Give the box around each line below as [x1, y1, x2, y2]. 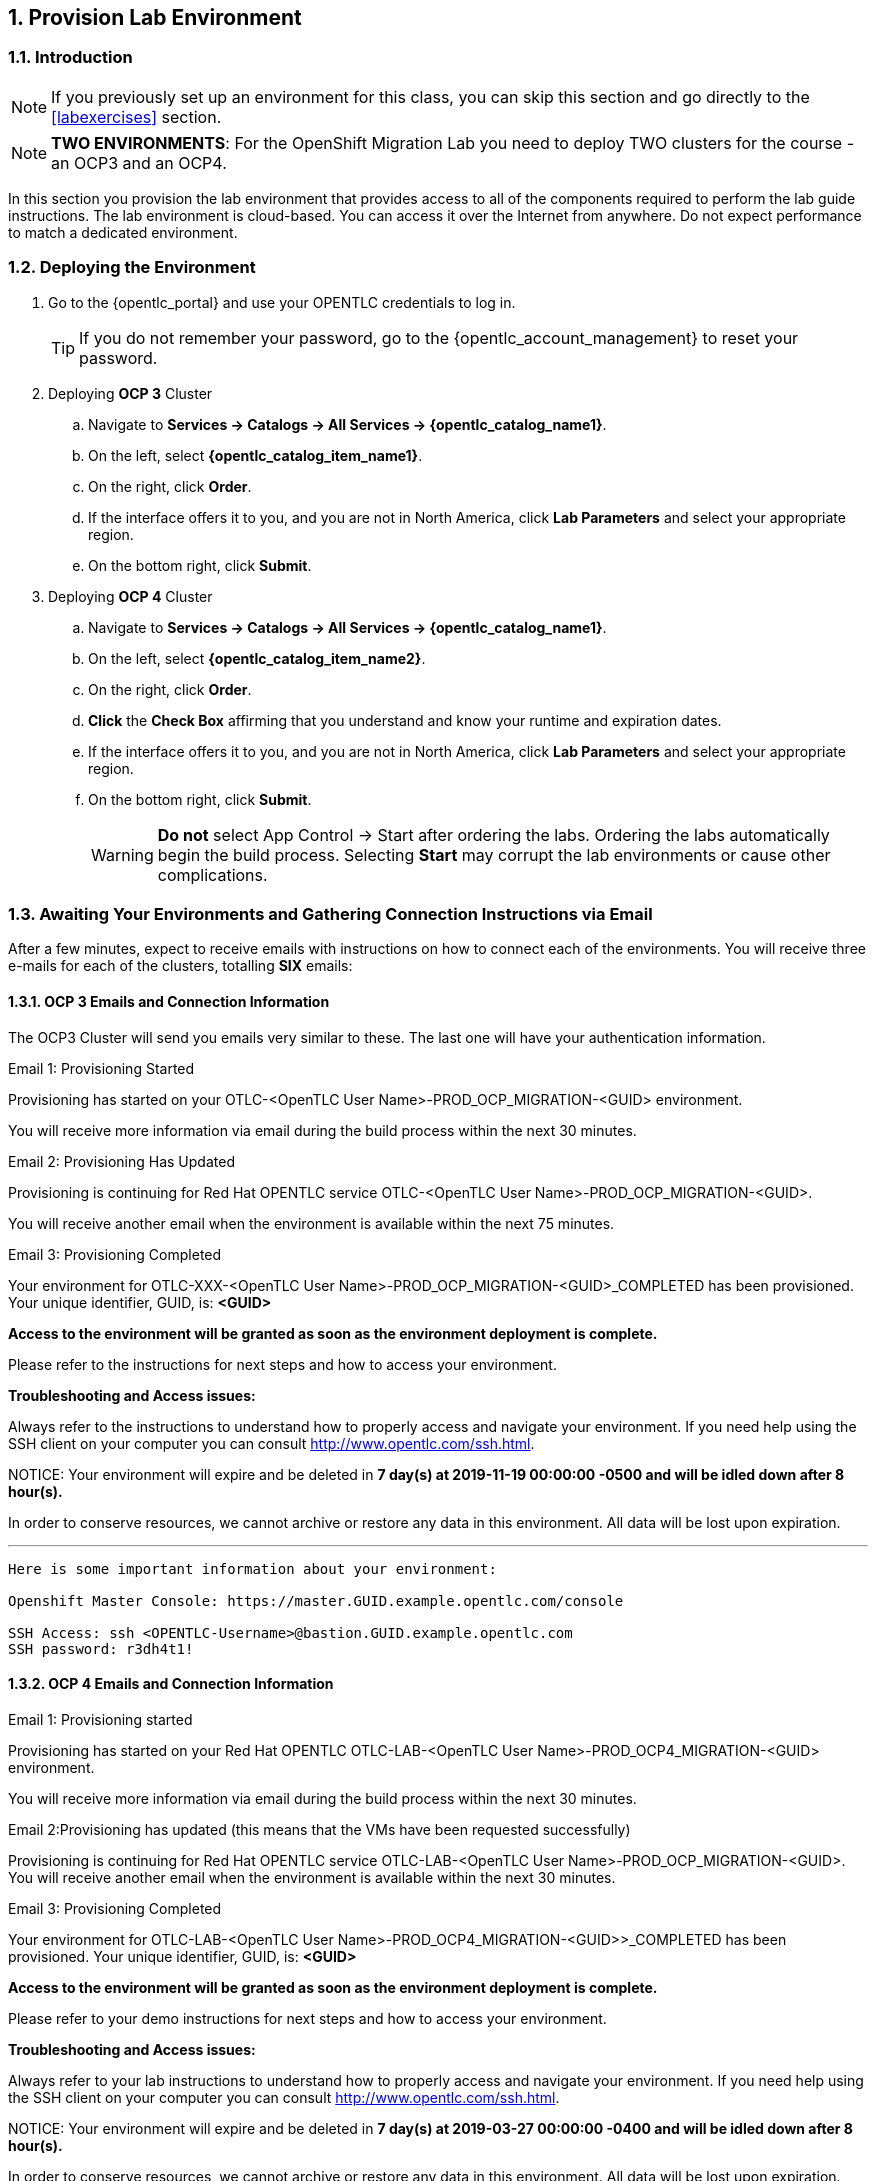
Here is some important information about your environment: [8, 1560, 497, 1577]
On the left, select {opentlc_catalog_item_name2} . [88, 649, 426, 667]
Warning [91, 844, 154, 865]
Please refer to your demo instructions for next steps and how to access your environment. [8, 2009, 607, 2027]
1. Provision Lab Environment [8, 5, 302, 30]
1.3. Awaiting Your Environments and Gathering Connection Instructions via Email [8, 903, 653, 924]
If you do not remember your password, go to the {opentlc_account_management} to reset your [79, 327, 799, 348]
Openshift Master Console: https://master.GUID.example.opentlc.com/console [8, 1592, 624, 1609]
